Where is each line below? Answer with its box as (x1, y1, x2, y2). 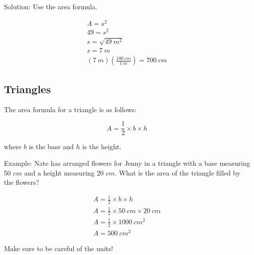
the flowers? (4, 177, 40, 187)
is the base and (29, 141, 74, 152)
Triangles (4, 81, 51, 96)
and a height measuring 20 (24, 167, 104, 177)
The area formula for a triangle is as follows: (4, 104, 137, 114)
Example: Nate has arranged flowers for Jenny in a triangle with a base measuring (4, 157, 250, 168)
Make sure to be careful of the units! (4, 243, 113, 253)
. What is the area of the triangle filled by (115, 167, 240, 177)
